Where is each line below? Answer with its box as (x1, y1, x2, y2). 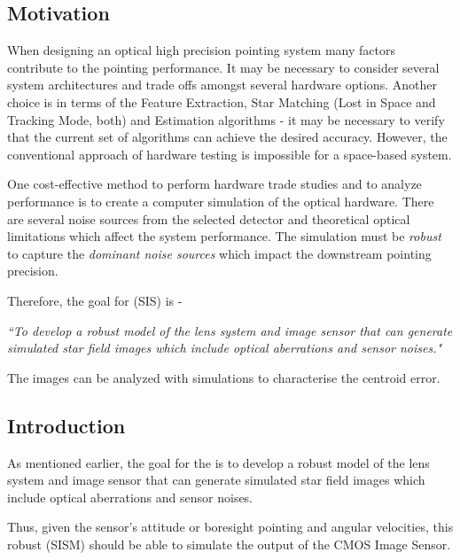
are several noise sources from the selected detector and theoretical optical (7, 209, 410, 228)
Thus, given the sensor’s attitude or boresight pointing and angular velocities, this (7, 517, 454, 536)
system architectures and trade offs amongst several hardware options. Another (7, 75, 437, 94)
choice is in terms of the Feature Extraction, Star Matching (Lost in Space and (7, 92, 436, 111)
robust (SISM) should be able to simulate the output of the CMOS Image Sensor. (7, 534, 451, 553)
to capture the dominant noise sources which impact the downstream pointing (7, 244, 432, 262)
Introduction (7, 411, 126, 439)
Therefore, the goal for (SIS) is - (7, 291, 183, 309)
